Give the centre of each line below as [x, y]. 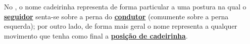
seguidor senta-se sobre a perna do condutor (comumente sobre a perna [116, 16]
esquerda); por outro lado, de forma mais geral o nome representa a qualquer [121, 26]
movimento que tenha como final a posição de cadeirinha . [96, 35]
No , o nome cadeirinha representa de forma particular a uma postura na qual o [125, 6]
